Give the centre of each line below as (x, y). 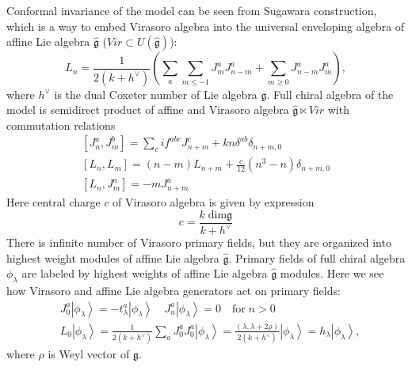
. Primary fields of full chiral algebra (317, 257)
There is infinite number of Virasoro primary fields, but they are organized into (199, 242)
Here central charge (53, 201)
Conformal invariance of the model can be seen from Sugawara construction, (192, 10)
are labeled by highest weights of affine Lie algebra (145, 273)
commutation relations (61, 125)
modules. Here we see (332, 273)
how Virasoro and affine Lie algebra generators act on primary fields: (174, 290)
